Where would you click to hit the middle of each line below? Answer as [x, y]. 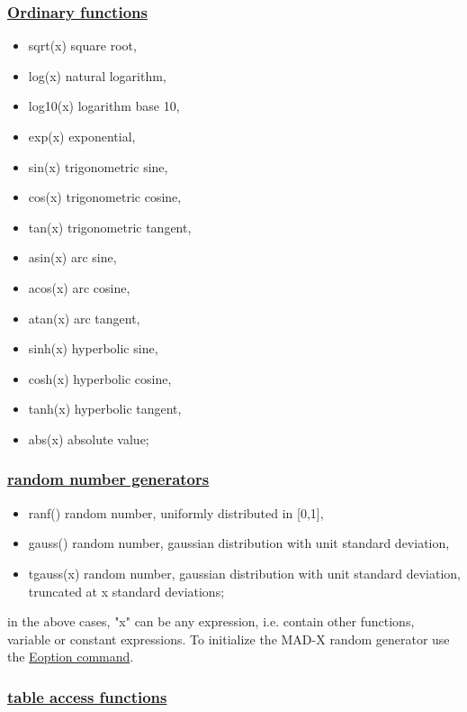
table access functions [87, 696]
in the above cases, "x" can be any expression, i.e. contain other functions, [211, 621]
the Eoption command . [71, 657]
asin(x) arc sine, [72, 257]
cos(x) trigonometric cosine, [105, 197]
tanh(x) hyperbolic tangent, [105, 409]
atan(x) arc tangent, [84, 318]
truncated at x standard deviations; [126, 591]
